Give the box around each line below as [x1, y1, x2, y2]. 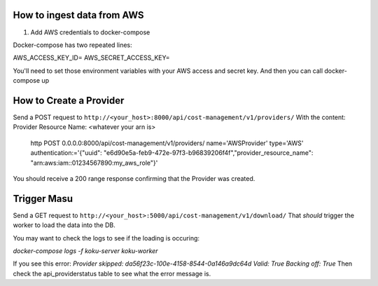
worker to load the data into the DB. [13, 221, 115, 229]
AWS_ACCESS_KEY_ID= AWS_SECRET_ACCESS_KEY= [13, 53, 170, 62]
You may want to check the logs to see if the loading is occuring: [13, 233, 199, 242]
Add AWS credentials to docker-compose [30, 28, 150, 36]
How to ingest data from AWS [13, 9, 144, 21]
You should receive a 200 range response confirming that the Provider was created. [13, 174, 255, 182]
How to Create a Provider [13, 95, 125, 107]
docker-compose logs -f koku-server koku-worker [13, 247, 158, 255]
